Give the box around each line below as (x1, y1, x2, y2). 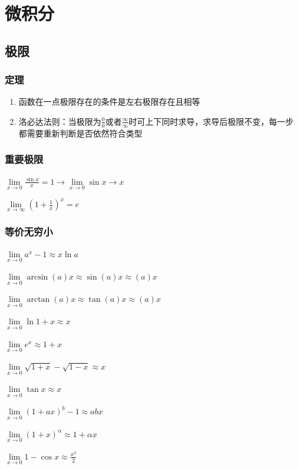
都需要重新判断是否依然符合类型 (18, 127, 143, 139)
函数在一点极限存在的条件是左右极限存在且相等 (18, 95, 200, 108)
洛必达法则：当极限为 (18, 115, 101, 127)
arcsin (27, 272, 48, 281)
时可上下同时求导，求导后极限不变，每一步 (128, 115, 294, 127)
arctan (27, 295, 50, 304)
